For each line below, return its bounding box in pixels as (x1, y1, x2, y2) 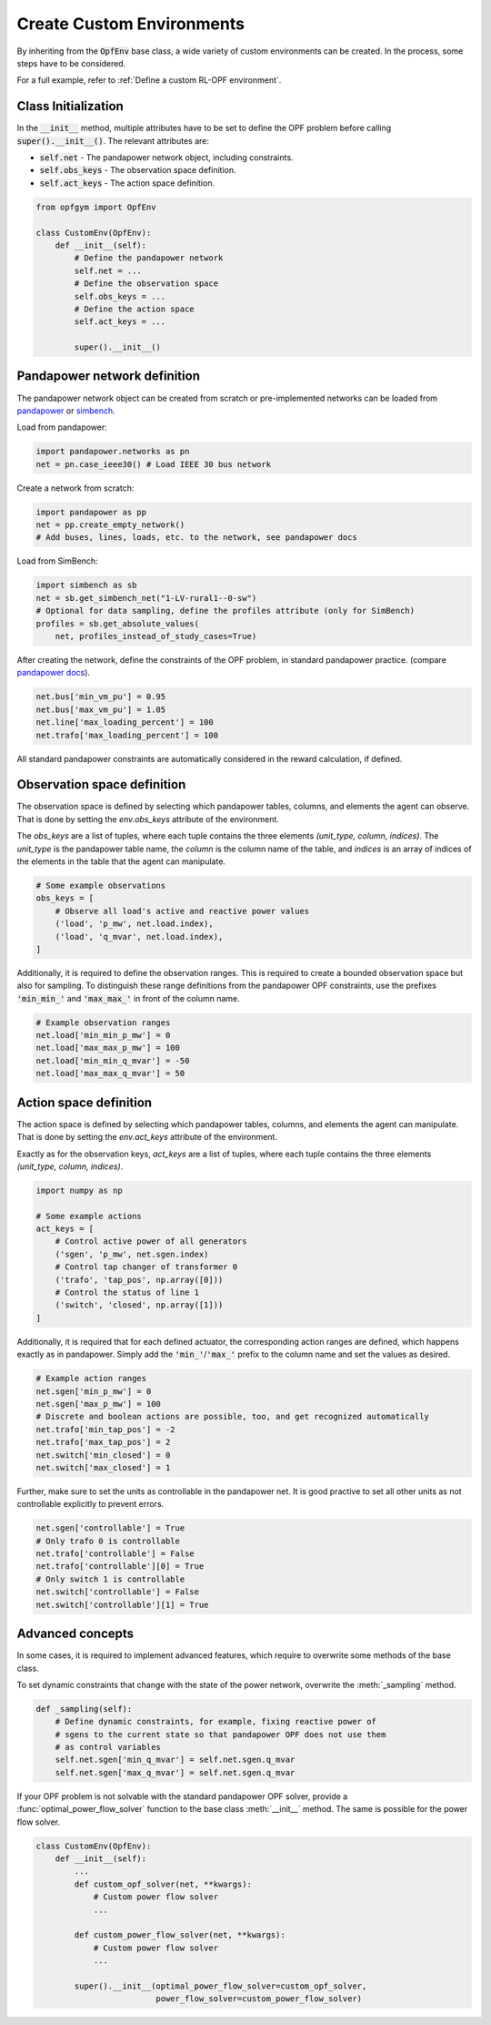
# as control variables (55, 1742, 161, 1753)
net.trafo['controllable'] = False (35, 1549, 195, 1559)
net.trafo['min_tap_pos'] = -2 (35, 1424, 176, 1434)
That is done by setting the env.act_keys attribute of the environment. (16, 1132, 277, 1143)
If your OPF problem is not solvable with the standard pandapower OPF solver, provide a (16, 1790, 348, 1802)
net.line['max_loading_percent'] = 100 (35, 717, 214, 728)
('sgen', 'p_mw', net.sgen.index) (55, 1248, 209, 1259)
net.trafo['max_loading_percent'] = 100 (35, 729, 218, 740)
